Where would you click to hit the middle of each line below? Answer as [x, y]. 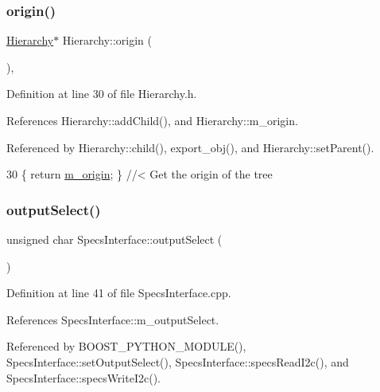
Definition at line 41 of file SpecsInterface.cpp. [119, 293]
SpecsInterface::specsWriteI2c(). [83, 377]
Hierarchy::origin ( [107, 40]
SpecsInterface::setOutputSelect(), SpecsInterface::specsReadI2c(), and [178, 361]
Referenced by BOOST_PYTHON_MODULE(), [126, 346]
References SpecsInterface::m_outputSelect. [113, 319]
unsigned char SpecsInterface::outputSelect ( [114, 239]
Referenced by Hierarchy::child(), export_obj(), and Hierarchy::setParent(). [190, 147]
